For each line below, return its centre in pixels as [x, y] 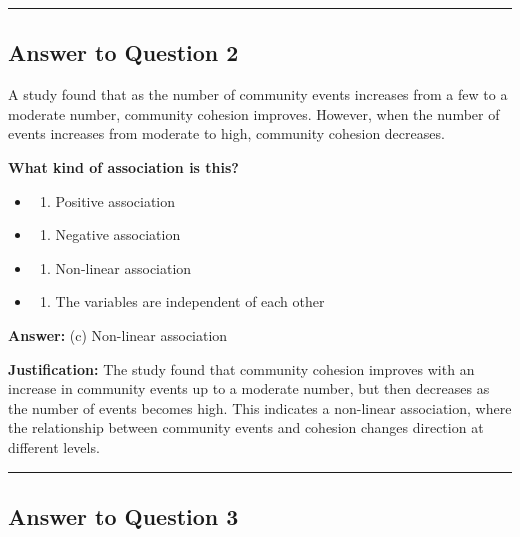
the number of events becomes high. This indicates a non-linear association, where [260, 407]
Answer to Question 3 [123, 515]
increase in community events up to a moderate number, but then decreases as [249, 388]
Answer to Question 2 [123, 52]
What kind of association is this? [123, 166]
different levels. [54, 446]
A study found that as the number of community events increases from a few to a [258, 94]
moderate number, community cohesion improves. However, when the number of [254, 113]
